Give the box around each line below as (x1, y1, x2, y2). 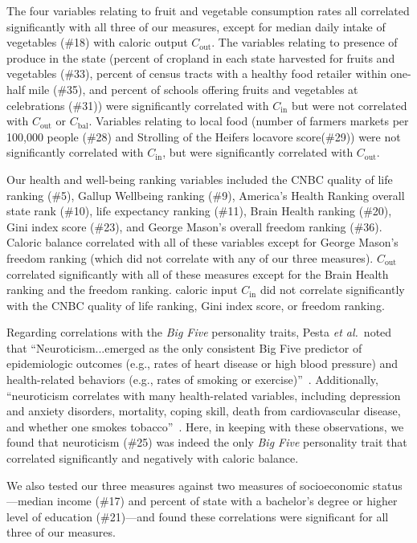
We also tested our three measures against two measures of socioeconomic (6, 476, 370, 493)
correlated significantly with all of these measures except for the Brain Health (6, 265, 389, 282)
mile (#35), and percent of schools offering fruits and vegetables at (28, 80, 358, 97)
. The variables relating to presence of (211, 34, 398, 51)
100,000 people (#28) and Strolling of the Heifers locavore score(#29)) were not (6, 128, 401, 145)
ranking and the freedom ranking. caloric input (6, 281, 238, 298)
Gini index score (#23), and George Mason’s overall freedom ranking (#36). (6, 218, 382, 235)
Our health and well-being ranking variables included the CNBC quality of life (6, 170, 393, 187)
